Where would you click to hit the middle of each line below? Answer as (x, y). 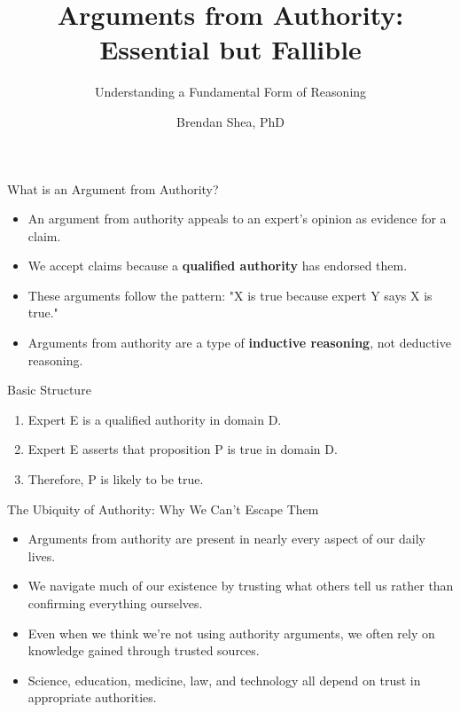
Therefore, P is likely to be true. (116, 479)
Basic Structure (49, 390)
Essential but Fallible (230, 49)
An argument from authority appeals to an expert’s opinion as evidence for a (237, 219)
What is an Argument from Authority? (113, 188)
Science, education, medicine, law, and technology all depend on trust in (224, 680)
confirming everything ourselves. (115, 603)
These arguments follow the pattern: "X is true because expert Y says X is (230, 295)
